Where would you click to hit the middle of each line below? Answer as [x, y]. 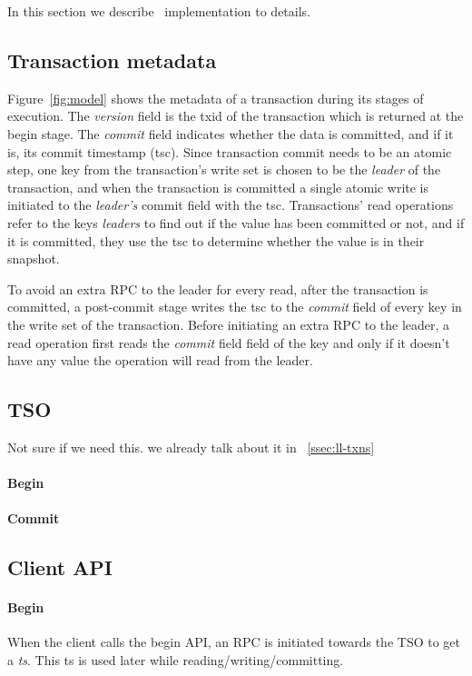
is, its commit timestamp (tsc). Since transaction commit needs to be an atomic [230, 151]
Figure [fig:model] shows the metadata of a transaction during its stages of [216, 98]
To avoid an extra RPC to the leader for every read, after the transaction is [218, 288]
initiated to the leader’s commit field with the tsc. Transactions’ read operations [231, 205]
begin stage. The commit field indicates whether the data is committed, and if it [231, 133]
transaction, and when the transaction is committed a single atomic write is [218, 187]
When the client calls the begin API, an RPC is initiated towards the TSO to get [234, 642]
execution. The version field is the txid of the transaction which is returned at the [236, 116]
